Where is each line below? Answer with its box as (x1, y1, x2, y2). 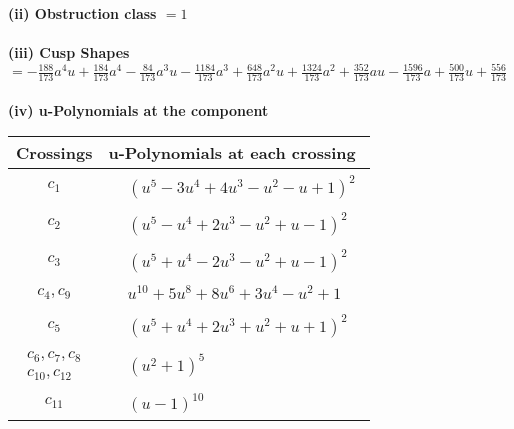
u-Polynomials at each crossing (108, 141, 356, 165)
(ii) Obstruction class (8, 3, 157, 23)
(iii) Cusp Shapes (8, 42, 130, 63)
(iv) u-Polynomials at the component (8, 99, 269, 120)
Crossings (16, 141, 93, 165)
